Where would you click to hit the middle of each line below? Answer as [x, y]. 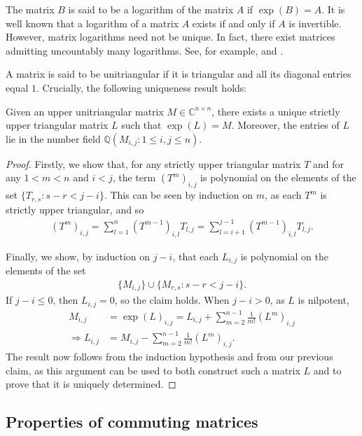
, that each [196, 256]
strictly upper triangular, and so [75, 209]
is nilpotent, [323, 300]
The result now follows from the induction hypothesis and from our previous [169, 357]
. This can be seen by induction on [179, 195]
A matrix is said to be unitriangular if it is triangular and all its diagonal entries [179, 74]
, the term [134, 177]
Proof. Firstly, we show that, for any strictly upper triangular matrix [153, 163]
